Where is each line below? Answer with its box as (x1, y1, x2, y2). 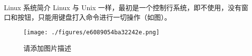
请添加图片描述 (23, 42, 71, 53)
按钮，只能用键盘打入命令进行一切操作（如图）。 (17, 12, 171, 22)
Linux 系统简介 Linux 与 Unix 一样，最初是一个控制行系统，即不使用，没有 (4, 2, 242, 12)
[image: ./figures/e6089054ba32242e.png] (23, 29, 160, 36)
